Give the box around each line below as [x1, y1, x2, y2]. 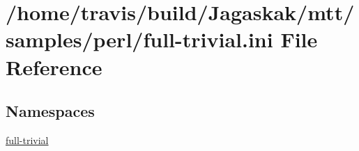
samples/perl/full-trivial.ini [6, 25, 273, 54]
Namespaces [6, 100, 95, 122]
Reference [6, 52, 102, 81]
